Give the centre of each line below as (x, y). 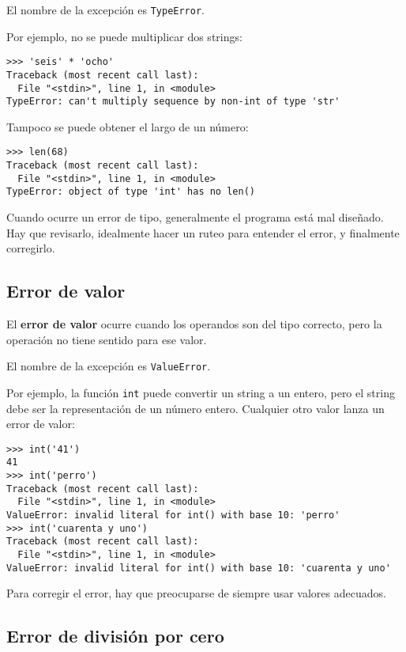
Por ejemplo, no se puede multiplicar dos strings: (124, 36)
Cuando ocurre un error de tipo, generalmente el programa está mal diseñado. (195, 217)
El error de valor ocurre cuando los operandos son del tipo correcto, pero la (194, 324)
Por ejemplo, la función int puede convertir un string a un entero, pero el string (201, 392)
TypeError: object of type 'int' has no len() (131, 192)
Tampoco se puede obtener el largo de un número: (128, 126)
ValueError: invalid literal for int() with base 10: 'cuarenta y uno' (199, 568)
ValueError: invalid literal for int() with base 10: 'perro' (173, 516)
